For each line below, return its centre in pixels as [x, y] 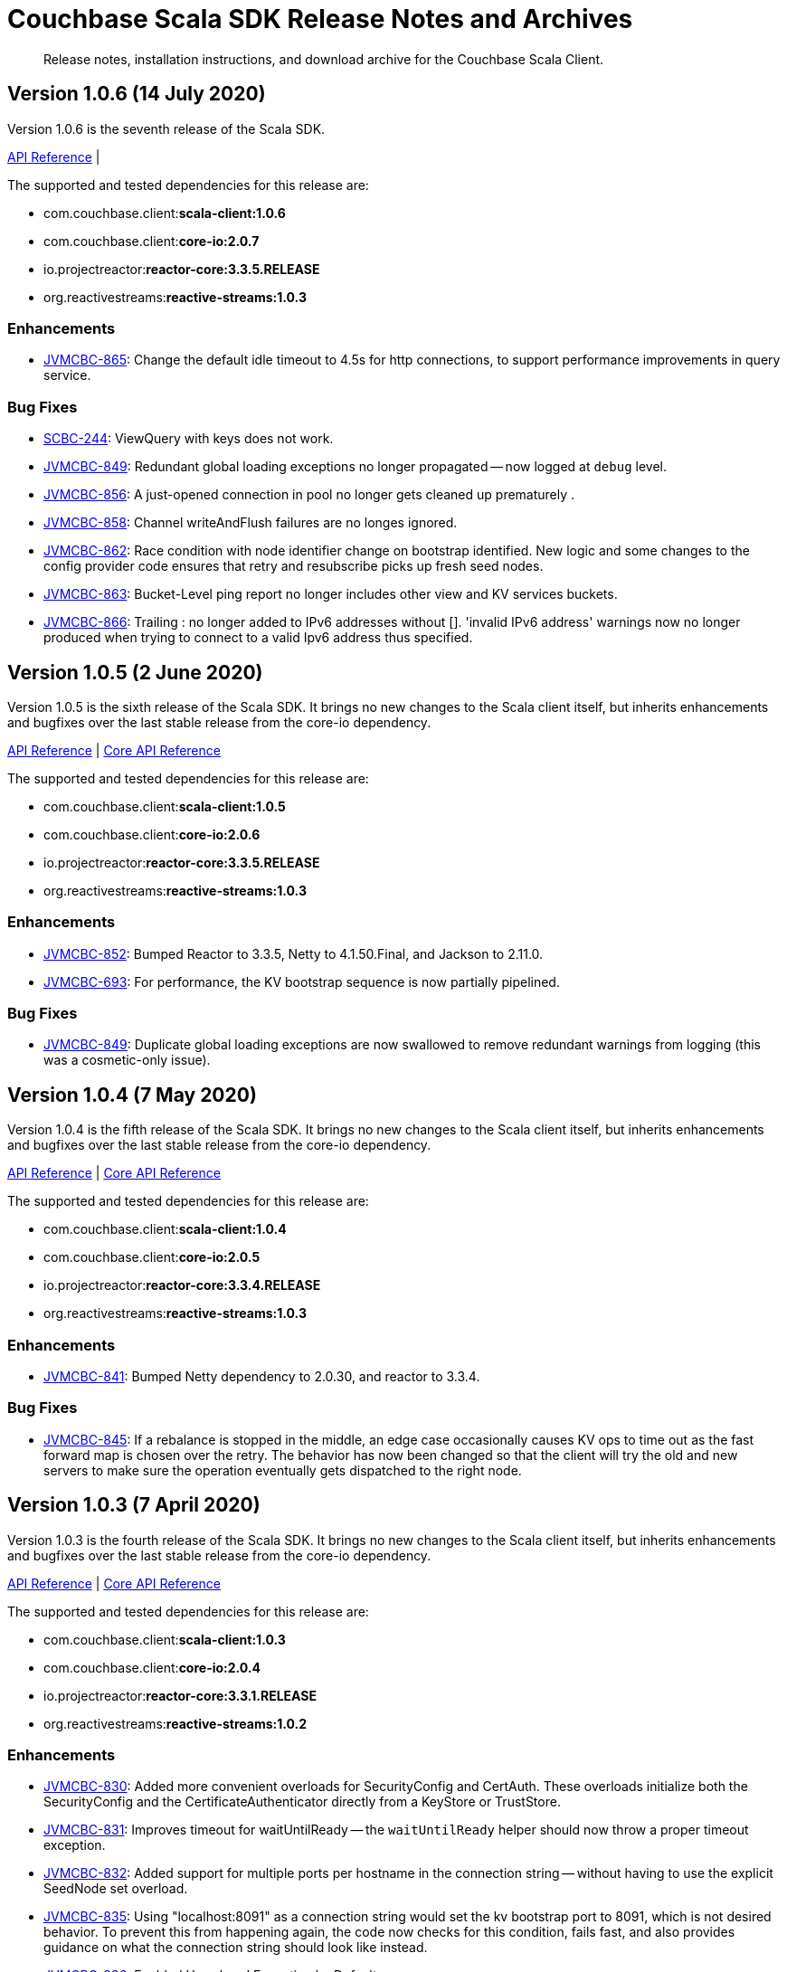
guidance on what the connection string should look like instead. [236, 1948]
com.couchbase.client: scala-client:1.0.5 [165, 806]
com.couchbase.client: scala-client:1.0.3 [165, 1639]
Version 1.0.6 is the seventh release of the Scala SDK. [166, 128]
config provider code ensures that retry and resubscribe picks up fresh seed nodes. [294, 566]
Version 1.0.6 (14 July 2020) [137, 94]
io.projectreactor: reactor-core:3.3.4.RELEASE [182, 1285]
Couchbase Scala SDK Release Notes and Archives [320, 19]
